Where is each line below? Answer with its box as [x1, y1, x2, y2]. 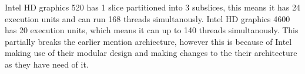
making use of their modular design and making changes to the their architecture [5, 47, 297, 59]
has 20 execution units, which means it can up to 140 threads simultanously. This [5, 24, 299, 36]
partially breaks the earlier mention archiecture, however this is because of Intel [5, 35, 292, 47]
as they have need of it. [5, 58, 89, 70]
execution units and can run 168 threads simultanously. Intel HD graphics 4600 [5, 12, 290, 24]
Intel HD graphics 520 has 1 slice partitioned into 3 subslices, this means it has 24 [5, 1, 300, 13]
